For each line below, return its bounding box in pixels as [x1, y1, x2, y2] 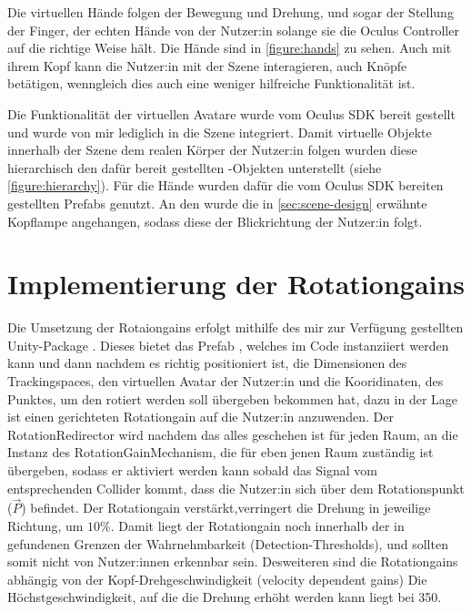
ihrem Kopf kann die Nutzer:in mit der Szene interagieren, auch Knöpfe [7, 56, 407, 75]
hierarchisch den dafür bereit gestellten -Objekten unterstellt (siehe [7, 158, 382, 177]
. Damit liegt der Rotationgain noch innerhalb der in [110, 516, 405, 535]
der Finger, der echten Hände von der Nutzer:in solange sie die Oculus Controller [7, 20, 459, 39]
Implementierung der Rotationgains [7, 265, 466, 302]
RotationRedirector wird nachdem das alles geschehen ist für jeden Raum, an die [7, 424, 458, 444]
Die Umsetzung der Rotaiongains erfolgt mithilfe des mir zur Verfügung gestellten [7, 318, 464, 337]
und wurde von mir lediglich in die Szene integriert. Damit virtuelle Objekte [7, 122, 432, 141]
